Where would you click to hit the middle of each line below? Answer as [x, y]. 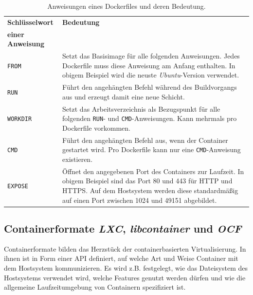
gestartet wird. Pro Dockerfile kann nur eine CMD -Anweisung [152, 149]
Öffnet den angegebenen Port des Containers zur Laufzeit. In [153, 171]
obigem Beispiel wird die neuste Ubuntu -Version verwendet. [151, 75]
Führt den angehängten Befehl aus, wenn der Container [145, 140]
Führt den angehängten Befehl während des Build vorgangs [150, 87]
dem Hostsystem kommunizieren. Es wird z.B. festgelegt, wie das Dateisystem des [126, 268]
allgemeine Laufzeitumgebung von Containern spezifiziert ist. [95, 287]
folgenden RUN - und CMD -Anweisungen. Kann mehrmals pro [150, 118]
